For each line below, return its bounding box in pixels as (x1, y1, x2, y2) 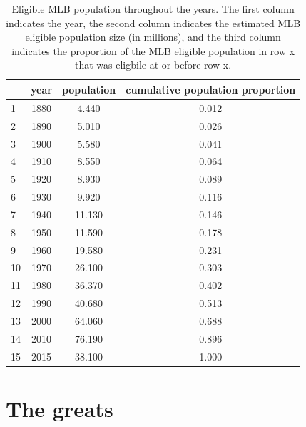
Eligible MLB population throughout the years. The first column (11, 1, 295, 16)
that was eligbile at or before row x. (75, 57, 232, 72)
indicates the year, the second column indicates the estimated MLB (6, 15, 301, 30)
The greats (6, 393, 113, 423)
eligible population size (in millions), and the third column (25, 29, 281, 44)
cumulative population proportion (126, 81, 296, 96)
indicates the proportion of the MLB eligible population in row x (11, 43, 295, 58)
